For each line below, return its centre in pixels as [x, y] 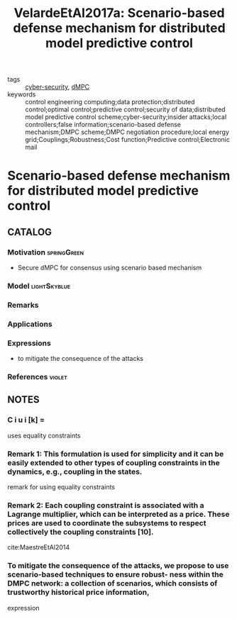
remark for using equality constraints [61, 487]
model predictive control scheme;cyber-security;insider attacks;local [126, 117]
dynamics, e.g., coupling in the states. [75, 472]
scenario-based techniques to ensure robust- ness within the [115, 574]
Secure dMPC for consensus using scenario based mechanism [110, 268]
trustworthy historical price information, [78, 592]
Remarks [23, 305]
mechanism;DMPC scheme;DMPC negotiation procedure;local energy [127, 132]
